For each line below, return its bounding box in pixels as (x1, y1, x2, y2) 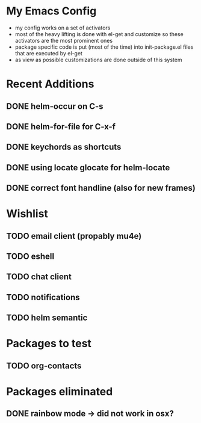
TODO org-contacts (6, 360, 82, 371)
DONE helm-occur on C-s (6, 101, 104, 111)
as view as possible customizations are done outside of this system (14, 56, 182, 63)
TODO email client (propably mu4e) (6, 230, 142, 241)
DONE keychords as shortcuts (6, 142, 122, 152)
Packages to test (6, 337, 92, 350)
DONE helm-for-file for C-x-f (6, 122, 116, 132)
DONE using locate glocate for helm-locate (6, 162, 170, 173)
